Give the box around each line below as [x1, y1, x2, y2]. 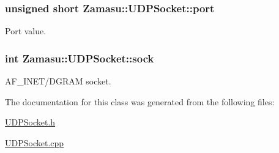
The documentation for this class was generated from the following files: [5, 95, 275, 108]
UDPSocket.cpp [5, 136, 64, 149]
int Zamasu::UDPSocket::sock [5, 50, 154, 65]
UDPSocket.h [5, 116, 56, 129]
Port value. [5, 24, 46, 37]
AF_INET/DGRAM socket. [5, 75, 111, 88]
